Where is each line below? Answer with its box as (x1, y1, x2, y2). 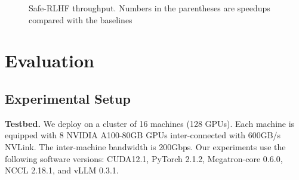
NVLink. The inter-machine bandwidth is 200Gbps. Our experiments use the (5, 140, 286, 153)
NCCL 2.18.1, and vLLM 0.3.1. (5, 164, 119, 176)
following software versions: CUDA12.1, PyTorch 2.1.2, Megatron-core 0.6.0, (5, 152, 283, 165)
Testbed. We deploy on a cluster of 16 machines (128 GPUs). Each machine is (5, 117, 295, 129)
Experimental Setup (5, 89, 131, 107)
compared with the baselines (29, 13, 132, 26)
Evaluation (5, 48, 94, 73)
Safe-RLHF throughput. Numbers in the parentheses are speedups (29, 2, 270, 14)
